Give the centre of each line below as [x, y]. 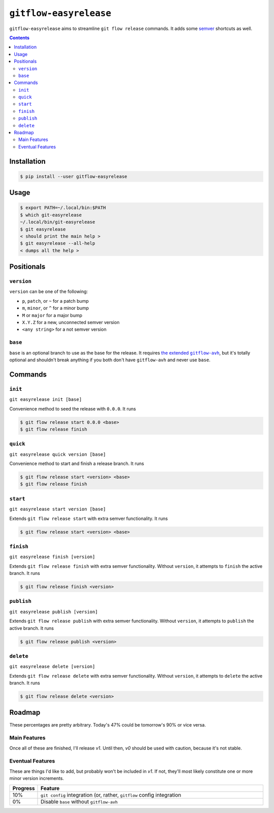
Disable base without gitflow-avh [79, 801]
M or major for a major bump [52, 315]
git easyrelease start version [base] [58, 509]
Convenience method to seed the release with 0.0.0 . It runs [73, 409]
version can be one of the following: [49, 292]
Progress [24, 788]
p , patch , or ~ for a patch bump [55, 301]
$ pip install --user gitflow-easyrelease [74, 176]
